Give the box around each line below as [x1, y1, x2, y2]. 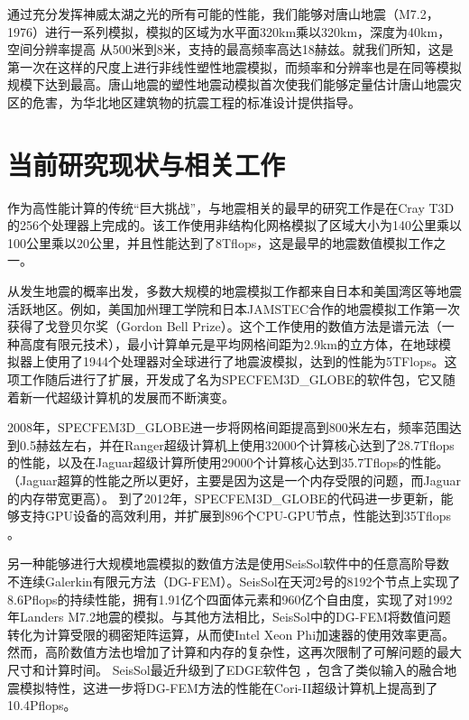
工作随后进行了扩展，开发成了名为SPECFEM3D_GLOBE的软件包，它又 [19, 370, 443, 389]
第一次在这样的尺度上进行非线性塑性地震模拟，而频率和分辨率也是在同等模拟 [7, 57, 462, 76]
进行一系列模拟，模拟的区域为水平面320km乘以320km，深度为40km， [44, 22, 451, 41]
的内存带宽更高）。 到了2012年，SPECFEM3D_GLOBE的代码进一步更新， [7, 488, 441, 507]
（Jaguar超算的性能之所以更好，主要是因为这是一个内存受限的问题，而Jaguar [7, 471, 461, 489]
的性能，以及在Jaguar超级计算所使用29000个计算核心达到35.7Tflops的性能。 [7, 453, 449, 472]
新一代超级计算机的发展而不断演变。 [19, 387, 234, 406]
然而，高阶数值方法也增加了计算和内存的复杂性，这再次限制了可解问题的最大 [7, 642, 462, 661]
